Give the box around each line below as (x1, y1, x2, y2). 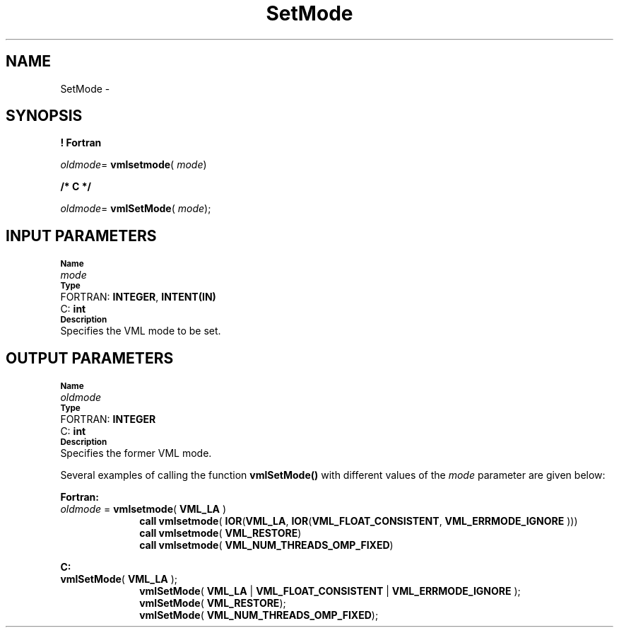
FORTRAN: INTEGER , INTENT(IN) (60, 291, 216, 303)
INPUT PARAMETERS (6, 226, 157, 245)
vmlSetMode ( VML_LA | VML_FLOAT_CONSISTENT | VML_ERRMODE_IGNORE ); (139, 585, 521, 598)
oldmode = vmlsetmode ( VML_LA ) (60, 503, 227, 516)
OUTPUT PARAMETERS (6, 349, 174, 367)
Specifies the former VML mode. (60, 447, 212, 460)
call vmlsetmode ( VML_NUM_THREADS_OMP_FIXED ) (139, 539, 394, 552)
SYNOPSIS (6, 107, 83, 125)
